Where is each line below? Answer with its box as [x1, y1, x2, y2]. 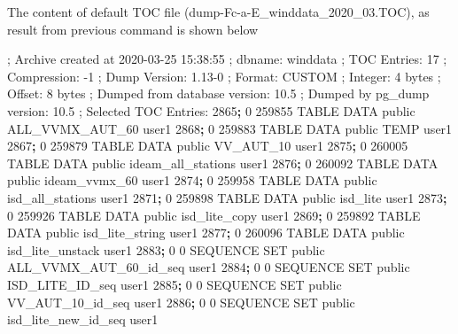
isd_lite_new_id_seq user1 [7, 310, 159, 329]
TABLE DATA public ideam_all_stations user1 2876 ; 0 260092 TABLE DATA [7, 153, 439, 172]
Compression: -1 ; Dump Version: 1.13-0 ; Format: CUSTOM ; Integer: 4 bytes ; [7, 66, 441, 85]
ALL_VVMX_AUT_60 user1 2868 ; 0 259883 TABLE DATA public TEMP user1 [7, 119, 453, 137]
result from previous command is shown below [7, 19, 259, 38]
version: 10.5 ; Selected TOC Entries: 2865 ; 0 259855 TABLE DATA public [7, 101, 415, 120]
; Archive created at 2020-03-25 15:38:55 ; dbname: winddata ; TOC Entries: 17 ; [7, 50, 447, 68]
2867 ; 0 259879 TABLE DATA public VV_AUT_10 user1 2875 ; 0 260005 [7, 136, 408, 155]
